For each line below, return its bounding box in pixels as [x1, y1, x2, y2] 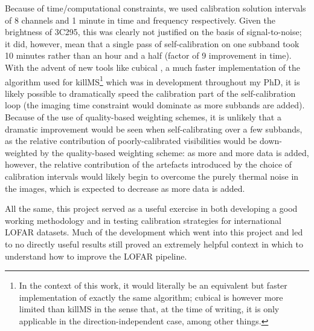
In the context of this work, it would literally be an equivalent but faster [19, 279, 287, 292]
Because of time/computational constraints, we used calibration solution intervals [5, 2, 306, 14]
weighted [5, 146, 37, 159]
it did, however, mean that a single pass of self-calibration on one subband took [5, 37, 300, 50]
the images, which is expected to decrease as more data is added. [5, 182, 245, 194]
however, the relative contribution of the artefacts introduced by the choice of [5, 158, 292, 171]
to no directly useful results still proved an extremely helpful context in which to [5, 237, 303, 250]
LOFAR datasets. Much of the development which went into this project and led [5, 226, 303, 238]
